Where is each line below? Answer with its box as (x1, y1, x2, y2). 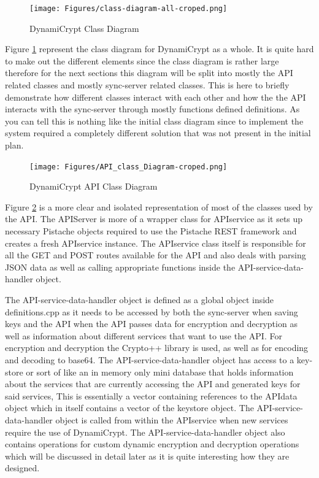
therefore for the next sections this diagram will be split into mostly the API (5, 66, 293, 79)
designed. (5, 461, 40, 474)
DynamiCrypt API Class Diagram (29, 180, 158, 193)
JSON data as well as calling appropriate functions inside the (5, 260, 236, 273)
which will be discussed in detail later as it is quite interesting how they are (5, 449, 290, 462)
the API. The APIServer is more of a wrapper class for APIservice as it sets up (5, 212, 303, 225)
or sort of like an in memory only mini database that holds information (26, 365, 294, 378)
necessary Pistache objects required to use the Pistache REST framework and (5, 225, 297, 237)
